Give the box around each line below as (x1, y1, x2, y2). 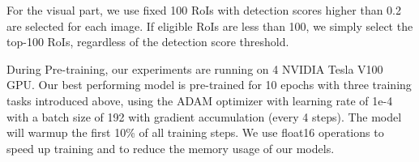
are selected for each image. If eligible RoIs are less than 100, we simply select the (6, 17, 413, 34)
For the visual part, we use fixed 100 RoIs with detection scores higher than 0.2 (6, 2, 402, 18)
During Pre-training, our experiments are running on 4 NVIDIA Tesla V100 (6, 60, 383, 77)
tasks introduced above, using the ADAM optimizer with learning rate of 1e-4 (6, 92, 393, 109)
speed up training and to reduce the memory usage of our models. (6, 139, 335, 156)
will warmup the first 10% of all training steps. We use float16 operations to (6, 124, 384, 141)
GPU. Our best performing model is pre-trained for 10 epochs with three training (6, 76, 412, 93)
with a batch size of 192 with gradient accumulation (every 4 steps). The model (6, 108, 402, 125)
